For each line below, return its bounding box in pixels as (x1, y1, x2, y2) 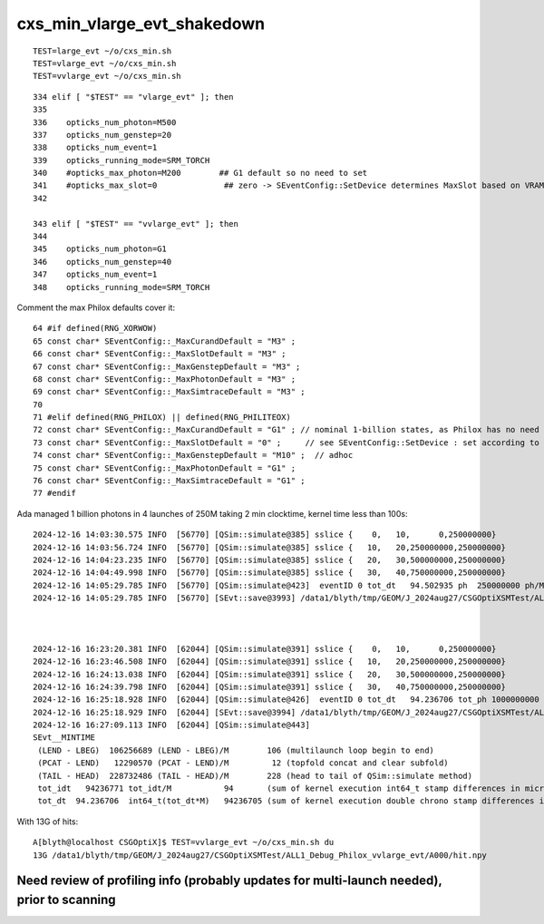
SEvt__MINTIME (33, 733, 95, 743)
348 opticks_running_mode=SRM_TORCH (33, 282, 210, 292)
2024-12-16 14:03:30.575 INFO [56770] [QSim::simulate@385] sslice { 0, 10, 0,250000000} (33, 530, 497, 540)
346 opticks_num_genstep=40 (33, 257, 172, 267)
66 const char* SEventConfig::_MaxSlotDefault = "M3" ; (33, 349, 287, 359)
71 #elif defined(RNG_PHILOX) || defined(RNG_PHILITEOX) (33, 413, 292, 423)
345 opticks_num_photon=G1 (33, 244, 168, 254)
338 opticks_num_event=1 (33, 142, 158, 153)
